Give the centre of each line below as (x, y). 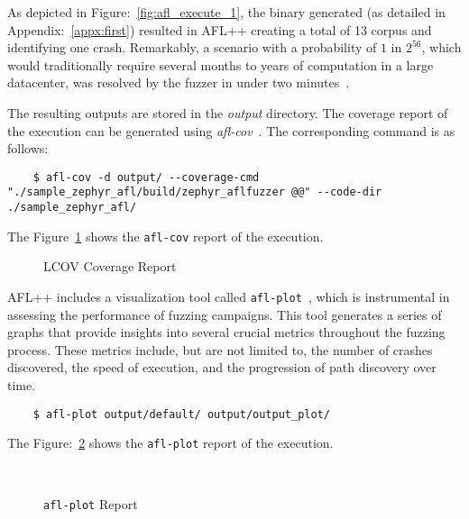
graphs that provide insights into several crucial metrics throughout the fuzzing (226, 332)
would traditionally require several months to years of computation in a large (221, 64)
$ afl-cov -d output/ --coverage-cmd (146, 177)
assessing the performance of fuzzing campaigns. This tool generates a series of (225, 314)
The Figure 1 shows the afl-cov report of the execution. (166, 236)
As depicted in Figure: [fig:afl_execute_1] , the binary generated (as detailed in (226, 12)
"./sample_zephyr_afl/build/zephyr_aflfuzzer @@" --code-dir (195, 192)
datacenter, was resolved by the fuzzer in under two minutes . (179, 82)
